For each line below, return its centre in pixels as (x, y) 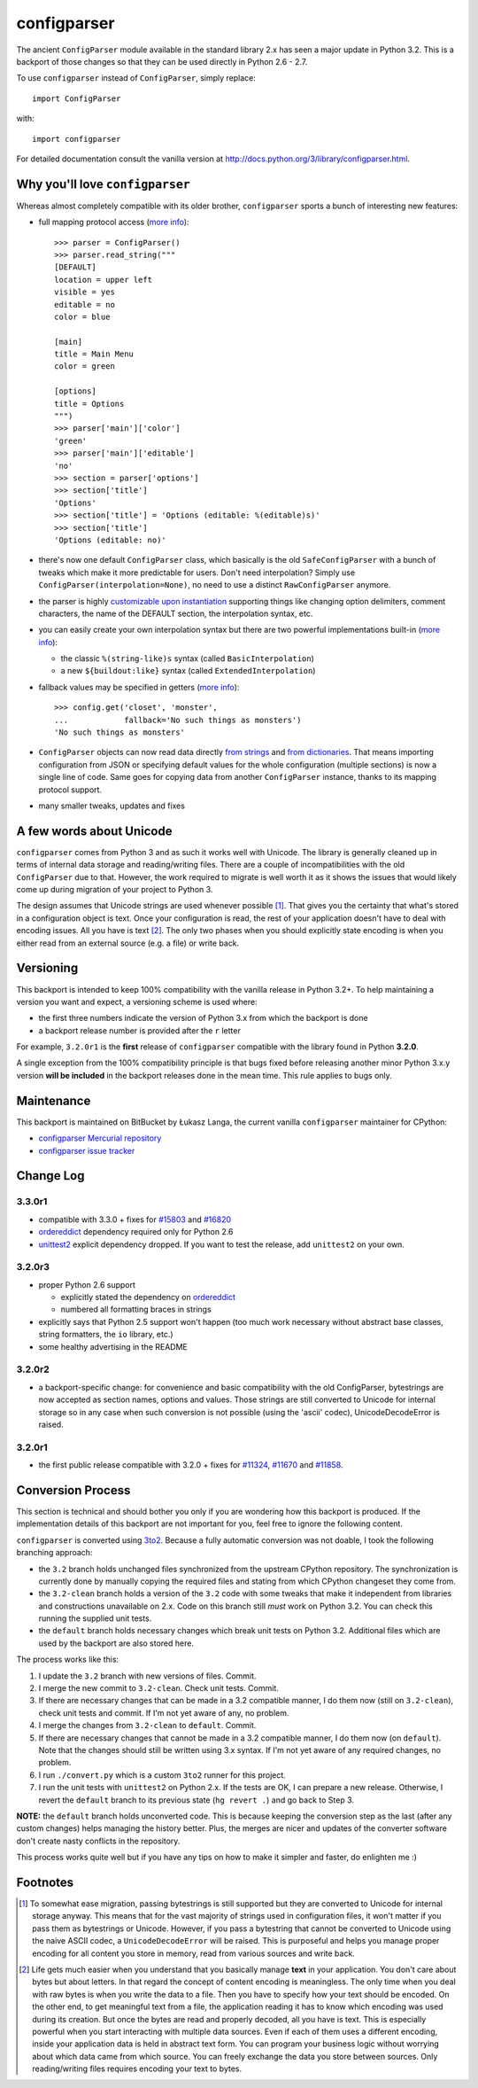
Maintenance (54, 1100)
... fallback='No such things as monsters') (178, 720)
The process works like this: (68, 1659)
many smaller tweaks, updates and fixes (112, 806)
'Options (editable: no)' (111, 540)
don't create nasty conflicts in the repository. (98, 1841)
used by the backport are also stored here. (116, 1643)
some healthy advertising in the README (113, 1346)
